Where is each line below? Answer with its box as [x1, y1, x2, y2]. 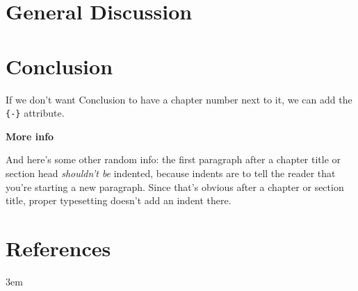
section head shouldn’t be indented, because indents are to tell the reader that [6, 165, 336, 180]
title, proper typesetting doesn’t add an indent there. [6, 193, 231, 208]
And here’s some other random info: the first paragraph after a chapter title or [6, 152, 341, 167]
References [6, 233, 111, 262]
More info [6, 128, 54, 143]
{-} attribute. [6, 106, 65, 120]
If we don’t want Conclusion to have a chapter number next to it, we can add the [6, 92, 352, 106]
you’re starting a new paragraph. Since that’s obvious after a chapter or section [6, 179, 344, 194]
